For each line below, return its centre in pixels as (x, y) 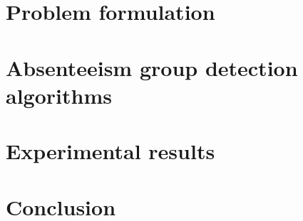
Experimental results (111, 151)
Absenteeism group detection (152, 67)
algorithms (59, 95)
